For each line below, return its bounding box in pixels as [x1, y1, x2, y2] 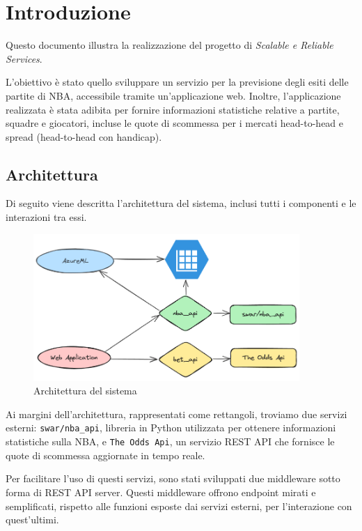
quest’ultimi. [6, 512, 59, 527]
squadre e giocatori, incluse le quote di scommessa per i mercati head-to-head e [6, 116, 344, 130]
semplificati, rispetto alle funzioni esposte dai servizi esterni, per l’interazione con [6, 498, 352, 513]
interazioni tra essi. [6, 210, 87, 224]
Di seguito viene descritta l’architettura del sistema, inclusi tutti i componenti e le [6, 196, 356, 210]
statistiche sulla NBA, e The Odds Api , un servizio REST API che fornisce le [6, 434, 335, 449]
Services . [6, 51, 42, 66]
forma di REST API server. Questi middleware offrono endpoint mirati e [6, 484, 316, 499]
